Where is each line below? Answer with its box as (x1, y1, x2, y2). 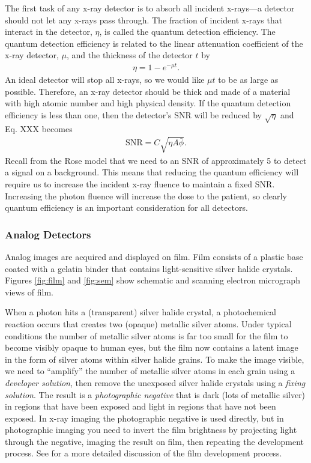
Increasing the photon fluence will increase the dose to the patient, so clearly (5, 189, 287, 202)
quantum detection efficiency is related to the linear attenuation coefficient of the (5, 37, 303, 49)
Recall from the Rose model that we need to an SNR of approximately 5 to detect (5, 154, 307, 166)
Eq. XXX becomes (5, 122, 73, 135)
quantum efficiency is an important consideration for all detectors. (5, 201, 248, 214)
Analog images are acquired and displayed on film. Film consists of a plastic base (5, 250, 303, 262)
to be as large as (218, 73, 279, 86)
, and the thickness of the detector (67, 49, 193, 61)
